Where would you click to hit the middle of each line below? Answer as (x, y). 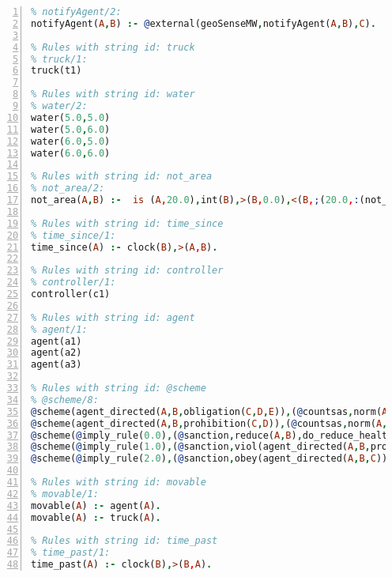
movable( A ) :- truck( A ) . (96, 517)
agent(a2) (57, 353)
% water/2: (59, 106)
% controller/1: (73, 283)
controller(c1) (71, 294)
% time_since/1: (73, 235)
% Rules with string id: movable (119, 482)
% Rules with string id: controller (127, 271)
